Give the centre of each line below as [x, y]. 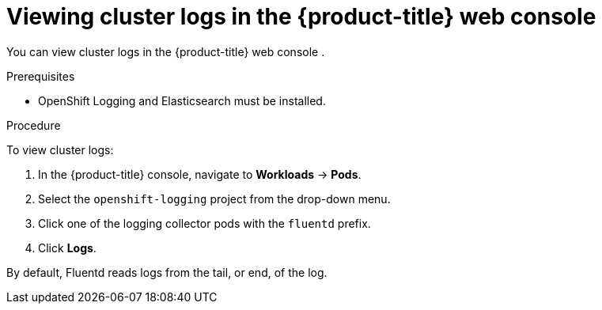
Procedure [34, 125]
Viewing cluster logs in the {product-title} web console [301, 17]
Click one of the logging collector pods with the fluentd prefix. [204, 223]
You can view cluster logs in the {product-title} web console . [166, 51]
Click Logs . [67, 248]
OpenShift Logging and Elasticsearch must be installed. [182, 100]
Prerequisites [41, 76]
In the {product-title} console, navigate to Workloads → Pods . [200, 174]
